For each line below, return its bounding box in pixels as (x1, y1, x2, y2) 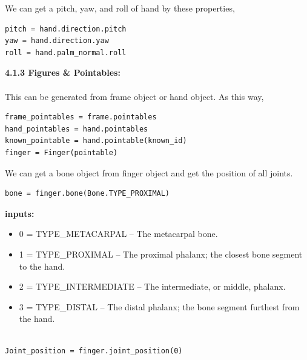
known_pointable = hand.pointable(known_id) (5, 136, 187, 145)
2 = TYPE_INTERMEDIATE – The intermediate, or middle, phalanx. (19, 280, 286, 293)
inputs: (5, 207, 35, 219)
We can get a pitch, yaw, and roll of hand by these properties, (5, 2, 235, 14)
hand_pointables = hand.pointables (5, 124, 148, 133)
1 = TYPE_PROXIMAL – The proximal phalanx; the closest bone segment (19, 247, 303, 260)
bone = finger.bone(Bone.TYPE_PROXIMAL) (5, 189, 170, 198)
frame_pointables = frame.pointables (5, 113, 157, 122)
